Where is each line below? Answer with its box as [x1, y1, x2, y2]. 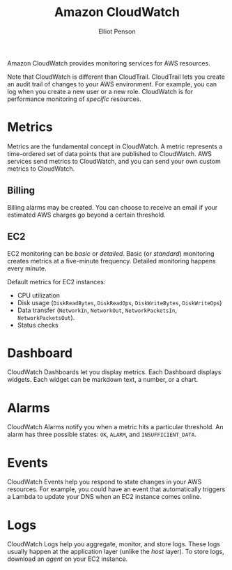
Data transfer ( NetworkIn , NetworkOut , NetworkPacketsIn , [17, 306, 178, 314]
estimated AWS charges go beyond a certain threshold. [7, 210, 166, 219]
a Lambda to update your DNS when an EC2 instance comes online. [7, 493, 202, 501]
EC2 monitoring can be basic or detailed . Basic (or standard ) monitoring [7, 249, 215, 258]
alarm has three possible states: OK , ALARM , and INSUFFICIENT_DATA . [7, 430, 196, 439]
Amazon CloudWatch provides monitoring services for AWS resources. [7, 59, 210, 67]
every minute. [7, 264, 47, 272]
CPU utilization [17, 291, 61, 300]
